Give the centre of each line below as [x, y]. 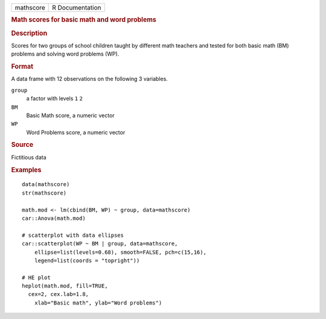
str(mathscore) [44, 193]
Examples [26, 170]
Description [29, 33]
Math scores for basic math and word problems [84, 20]
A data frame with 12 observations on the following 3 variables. [90, 79]
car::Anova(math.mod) [54, 218]
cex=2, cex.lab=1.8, [59, 294]
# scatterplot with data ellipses [73, 235]
